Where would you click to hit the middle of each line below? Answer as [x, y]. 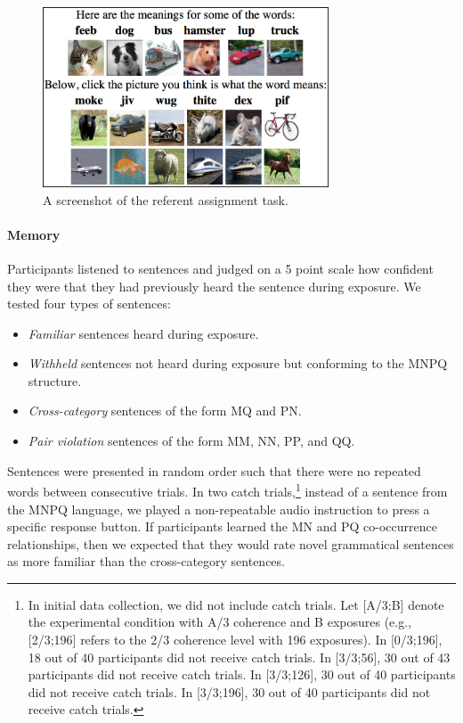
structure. [55, 380]
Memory [34, 234]
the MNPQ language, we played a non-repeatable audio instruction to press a [219, 509]
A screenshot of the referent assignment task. [166, 199]
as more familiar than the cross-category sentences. [146, 561]
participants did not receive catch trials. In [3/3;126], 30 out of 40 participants [242, 674]
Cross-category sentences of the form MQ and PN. [165, 411]
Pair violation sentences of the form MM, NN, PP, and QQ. [191, 441]
